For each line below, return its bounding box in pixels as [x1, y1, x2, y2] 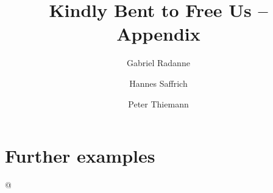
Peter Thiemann [128, 97, 189, 110]
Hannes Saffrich [129, 76, 188, 89]
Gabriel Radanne [127, 56, 190, 69]
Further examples [5, 143, 155, 168]
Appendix [116, 21, 200, 46]
